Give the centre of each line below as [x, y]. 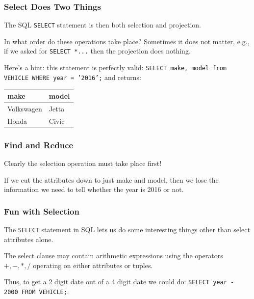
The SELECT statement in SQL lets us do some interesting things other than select [127, 229]
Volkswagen [25, 108]
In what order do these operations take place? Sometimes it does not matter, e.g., [127, 41]
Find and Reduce [39, 145]
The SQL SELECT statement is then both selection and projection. [102, 25]
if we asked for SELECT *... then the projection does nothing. [97, 51]
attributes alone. [29, 239]
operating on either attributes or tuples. [93, 265]
